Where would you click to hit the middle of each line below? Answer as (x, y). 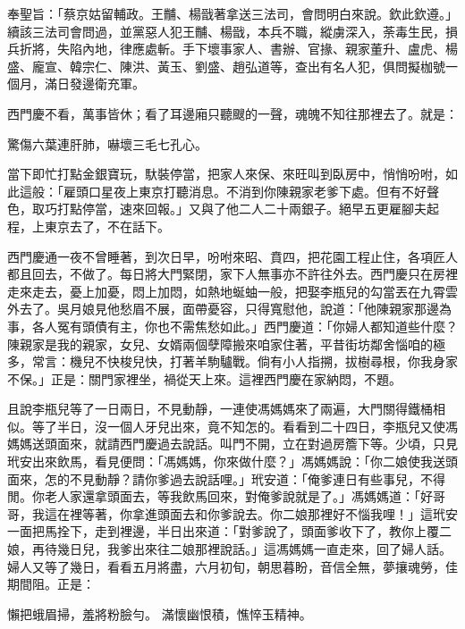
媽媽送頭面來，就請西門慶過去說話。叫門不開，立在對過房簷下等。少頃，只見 (232, 444)
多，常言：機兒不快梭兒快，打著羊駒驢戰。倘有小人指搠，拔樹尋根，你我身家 (232, 361)
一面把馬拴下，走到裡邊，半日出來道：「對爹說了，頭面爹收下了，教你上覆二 (229, 531)
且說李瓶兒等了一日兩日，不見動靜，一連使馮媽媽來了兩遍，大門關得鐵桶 (220, 409)
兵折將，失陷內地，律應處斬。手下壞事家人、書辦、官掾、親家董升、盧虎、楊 (232, 49)
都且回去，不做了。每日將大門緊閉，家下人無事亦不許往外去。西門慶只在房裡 (232, 274)
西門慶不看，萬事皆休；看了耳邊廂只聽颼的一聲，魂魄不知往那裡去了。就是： (232, 113)
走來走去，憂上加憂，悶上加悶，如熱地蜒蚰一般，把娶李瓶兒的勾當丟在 (214, 291)
